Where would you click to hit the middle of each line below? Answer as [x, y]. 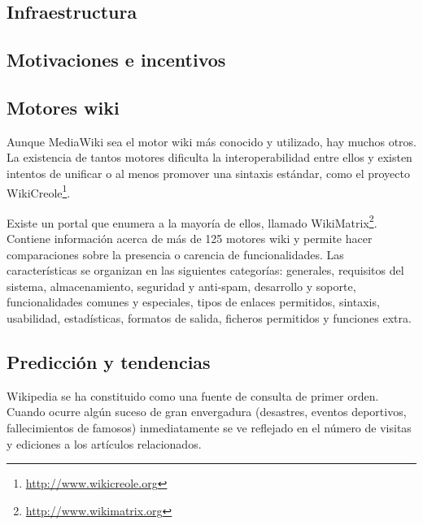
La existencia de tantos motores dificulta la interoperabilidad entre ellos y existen [209, 157]
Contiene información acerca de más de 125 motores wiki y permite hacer [190, 239]
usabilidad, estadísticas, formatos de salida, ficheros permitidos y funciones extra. [209, 318]
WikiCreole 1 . [39, 191]
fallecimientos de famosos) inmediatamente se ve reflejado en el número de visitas [209, 427]
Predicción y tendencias [109, 362]
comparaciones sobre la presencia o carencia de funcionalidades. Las [175, 254]
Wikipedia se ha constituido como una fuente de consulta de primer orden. [193, 395]
